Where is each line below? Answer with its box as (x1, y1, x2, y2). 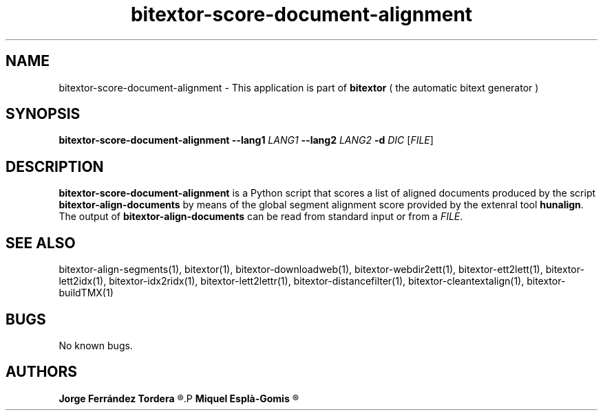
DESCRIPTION (6, 157, 104, 175)
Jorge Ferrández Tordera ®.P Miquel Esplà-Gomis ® (59, 392, 299, 404)
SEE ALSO (6, 234, 76, 252)
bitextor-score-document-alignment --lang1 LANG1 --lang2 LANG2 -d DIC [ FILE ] (59, 134, 434, 146)
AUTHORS (6, 363, 78, 381)
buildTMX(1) (59, 287, 114, 299)
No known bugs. (59, 339, 133, 351)
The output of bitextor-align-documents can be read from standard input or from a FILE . (59, 210, 463, 223)
